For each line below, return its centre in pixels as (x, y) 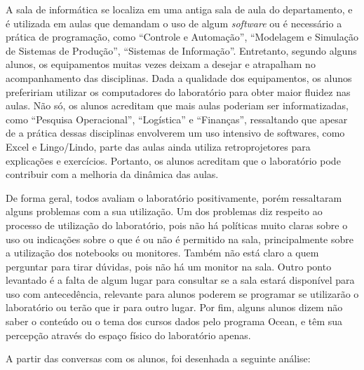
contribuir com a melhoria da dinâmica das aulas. (112, 174)
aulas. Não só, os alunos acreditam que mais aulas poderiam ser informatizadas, (177, 105)
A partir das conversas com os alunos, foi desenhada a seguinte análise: (158, 358)
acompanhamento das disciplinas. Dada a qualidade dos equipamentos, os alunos (179, 77)
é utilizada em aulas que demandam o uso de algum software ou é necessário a (174, 23)
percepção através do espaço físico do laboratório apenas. (128, 335)
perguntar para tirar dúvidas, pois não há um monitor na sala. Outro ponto (169, 266)
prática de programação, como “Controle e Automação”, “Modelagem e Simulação (182, 37)
